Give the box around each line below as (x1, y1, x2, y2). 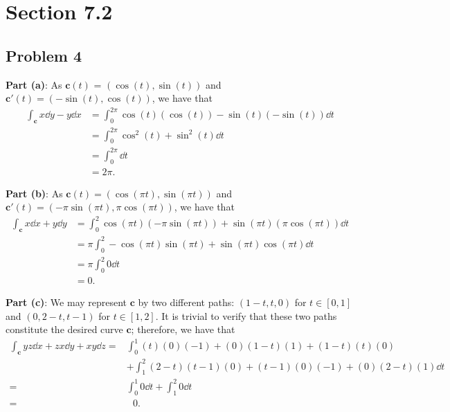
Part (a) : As (6, 77, 62, 91)
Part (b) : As (6, 186, 63, 200)
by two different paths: (138, 294, 235, 309)
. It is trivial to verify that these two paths (155, 308, 337, 323)
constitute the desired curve (6, 322, 123, 337)
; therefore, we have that (131, 322, 235, 337)
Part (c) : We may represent (6, 294, 127, 309)
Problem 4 (6, 44, 82, 66)
